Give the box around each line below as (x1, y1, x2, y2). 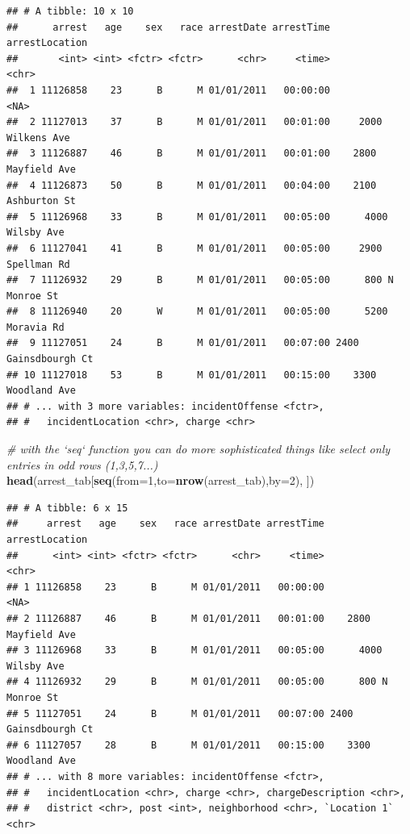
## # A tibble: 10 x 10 (6, 6, 134, 17)
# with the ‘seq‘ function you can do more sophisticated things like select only (6, 440, 391, 457)
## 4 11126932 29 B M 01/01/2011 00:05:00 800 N (6, 676, 388, 688)
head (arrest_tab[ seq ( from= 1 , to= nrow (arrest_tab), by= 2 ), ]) (6, 472, 315, 489)
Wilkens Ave (6, 131, 70, 144)
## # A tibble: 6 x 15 (6, 502, 128, 514)
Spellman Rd (6, 258, 70, 270)
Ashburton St (6, 195, 76, 207)
